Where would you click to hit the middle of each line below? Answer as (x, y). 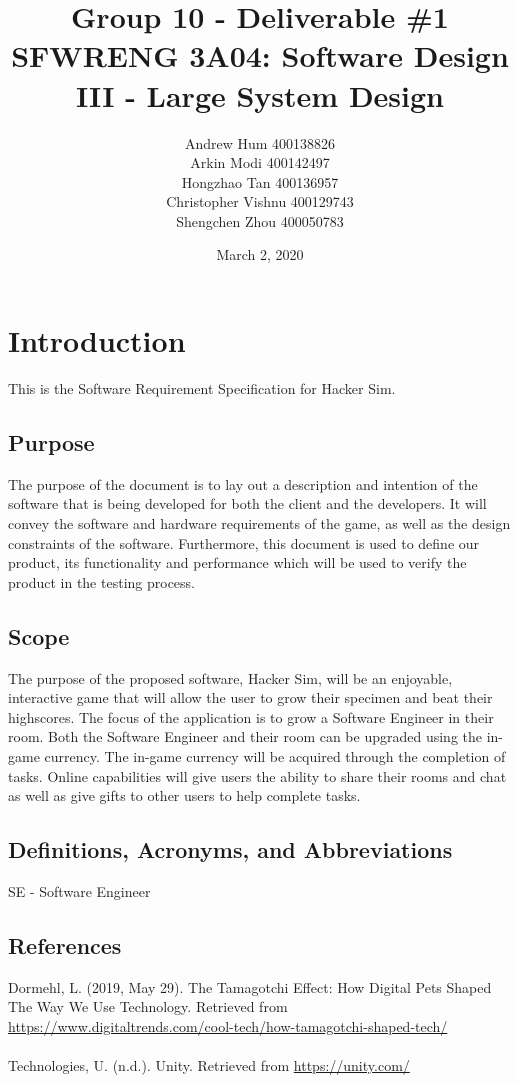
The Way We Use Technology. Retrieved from (148, 1006)
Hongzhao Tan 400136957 (260, 181)
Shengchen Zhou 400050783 (260, 220)
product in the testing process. (101, 581)
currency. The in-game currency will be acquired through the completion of (275, 755)
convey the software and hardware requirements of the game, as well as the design (259, 522)
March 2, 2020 (260, 254)
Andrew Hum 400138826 (260, 142)
